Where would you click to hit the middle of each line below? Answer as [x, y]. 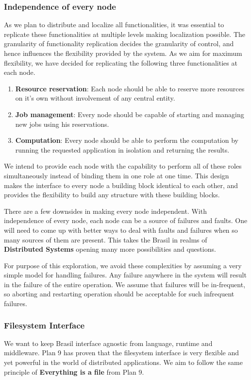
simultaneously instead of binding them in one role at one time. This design [117, 175]
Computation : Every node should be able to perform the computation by [127, 140]
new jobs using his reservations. [62, 124]
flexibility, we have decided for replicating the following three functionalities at [121, 62]
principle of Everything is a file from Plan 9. [74, 371]
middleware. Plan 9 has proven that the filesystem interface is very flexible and [122, 353]
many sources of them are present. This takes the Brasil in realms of [106, 239]
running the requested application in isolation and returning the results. [122, 149]
